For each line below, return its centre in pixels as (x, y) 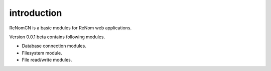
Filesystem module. (42, 53)
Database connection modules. (54, 46)
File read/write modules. (47, 60)
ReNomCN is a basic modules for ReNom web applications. (71, 28)
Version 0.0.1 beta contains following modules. (57, 37)
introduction (36, 13)
